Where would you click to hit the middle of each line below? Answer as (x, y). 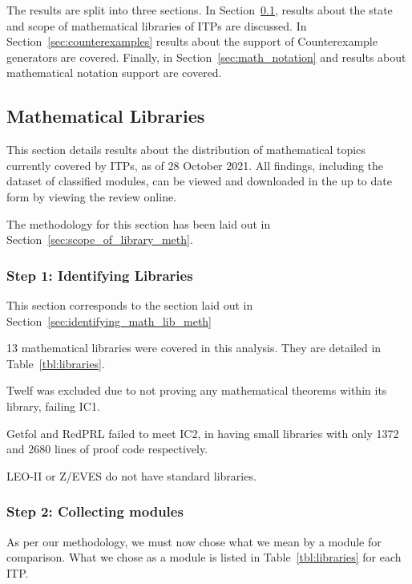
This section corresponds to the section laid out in (130, 304)
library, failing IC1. (53, 406)
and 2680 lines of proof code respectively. (107, 449)
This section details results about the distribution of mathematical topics (186, 150)
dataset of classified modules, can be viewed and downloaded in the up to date (199, 181)
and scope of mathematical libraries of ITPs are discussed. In (157, 25)
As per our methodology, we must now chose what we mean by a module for (194, 541)
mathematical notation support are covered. (114, 73)
